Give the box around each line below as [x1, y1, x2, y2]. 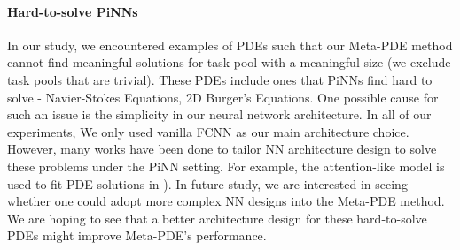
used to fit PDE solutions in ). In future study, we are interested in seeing [7, 174, 408, 193]
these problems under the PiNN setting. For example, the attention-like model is [7, 156, 445, 175]
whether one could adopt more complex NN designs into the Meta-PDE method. [7, 192, 445, 210]
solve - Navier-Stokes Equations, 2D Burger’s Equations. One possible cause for [7, 87, 439, 106]
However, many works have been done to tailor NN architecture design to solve [7, 140, 437, 158]
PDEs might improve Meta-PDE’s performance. [7, 226, 267, 245]
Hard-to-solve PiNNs [7, 2, 138, 20]
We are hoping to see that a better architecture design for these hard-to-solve [7, 208, 427, 227]
